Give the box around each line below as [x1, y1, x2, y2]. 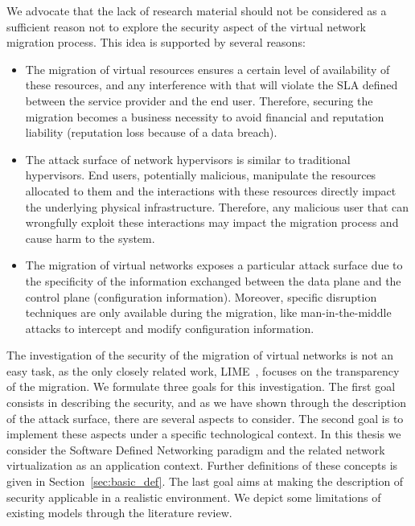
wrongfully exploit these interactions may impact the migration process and [25, 214, 399, 231]
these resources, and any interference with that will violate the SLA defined [25, 76, 398, 93]
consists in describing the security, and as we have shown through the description [6, 394, 406, 411]
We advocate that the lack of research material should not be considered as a [6, 2, 387, 18]
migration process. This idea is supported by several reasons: [6, 34, 306, 51]
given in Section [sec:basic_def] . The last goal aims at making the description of [6, 473, 404, 490]
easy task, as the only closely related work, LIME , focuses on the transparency [6, 362, 400, 379]
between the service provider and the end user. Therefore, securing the [25, 92, 373, 109]
